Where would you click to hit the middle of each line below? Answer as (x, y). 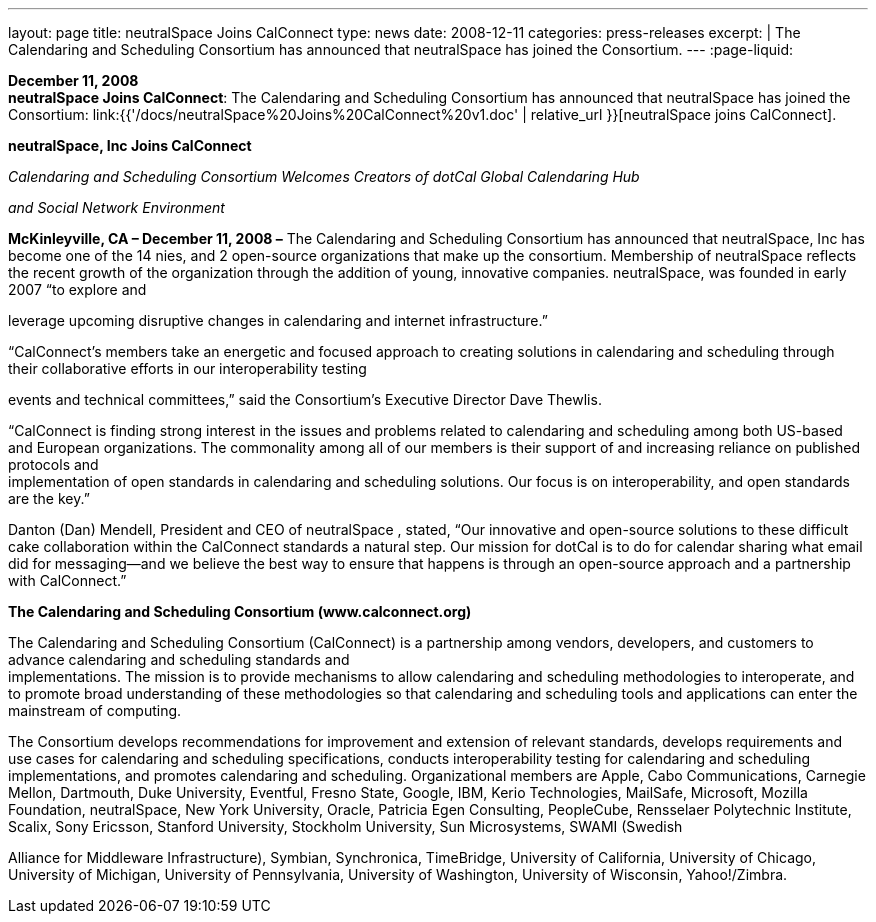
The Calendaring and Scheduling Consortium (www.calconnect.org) (240, 611)
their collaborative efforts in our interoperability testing (187, 368)
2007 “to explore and (77, 289)
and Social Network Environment (116, 207)
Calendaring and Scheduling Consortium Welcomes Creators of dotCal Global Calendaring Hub (324, 176)
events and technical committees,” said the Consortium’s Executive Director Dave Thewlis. (305, 399)
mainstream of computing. (95, 710)
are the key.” (49, 498)
